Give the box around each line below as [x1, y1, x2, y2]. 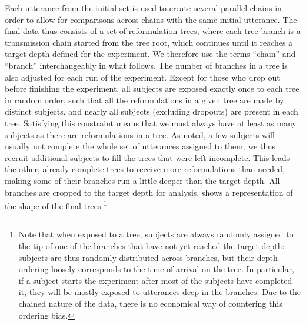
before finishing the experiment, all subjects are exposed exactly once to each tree [5, 82, 300, 95]
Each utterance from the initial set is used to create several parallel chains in [5, 2, 282, 14]
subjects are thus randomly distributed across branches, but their [18, 251, 254, 263]
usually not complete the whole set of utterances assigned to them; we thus [5, 140, 276, 152]
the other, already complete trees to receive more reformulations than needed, [5, 163, 285, 175]
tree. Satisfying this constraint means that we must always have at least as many [5, 116, 297, 129]
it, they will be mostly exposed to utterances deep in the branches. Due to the [18, 286, 301, 298]
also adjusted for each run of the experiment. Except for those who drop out [5, 71, 280, 83]
